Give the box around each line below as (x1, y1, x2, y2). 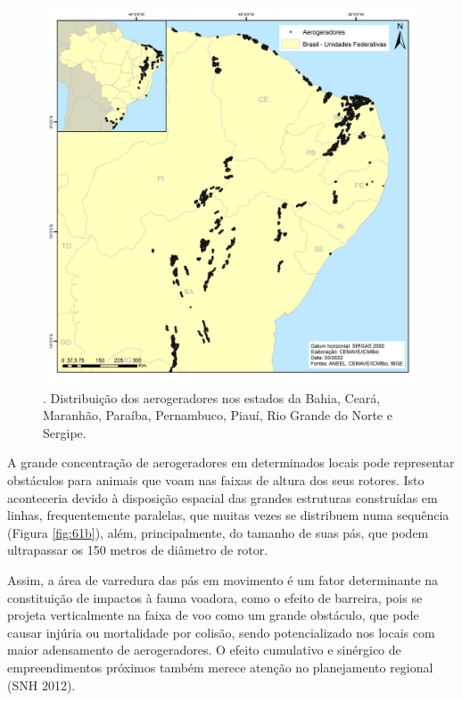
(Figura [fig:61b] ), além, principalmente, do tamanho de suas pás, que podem (7, 523, 429, 541)
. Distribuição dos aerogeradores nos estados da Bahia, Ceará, (43, 388, 381, 407)
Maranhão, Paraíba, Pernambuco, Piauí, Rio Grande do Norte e (43, 406, 392, 425)
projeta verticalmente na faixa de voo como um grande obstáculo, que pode (7, 606, 419, 624)
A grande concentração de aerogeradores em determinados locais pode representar (7, 453, 455, 472)
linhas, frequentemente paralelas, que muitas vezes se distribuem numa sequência (7, 506, 450, 524)
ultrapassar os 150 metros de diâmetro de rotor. (7, 540, 268, 559)
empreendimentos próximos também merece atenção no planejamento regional (7, 657, 433, 676)
